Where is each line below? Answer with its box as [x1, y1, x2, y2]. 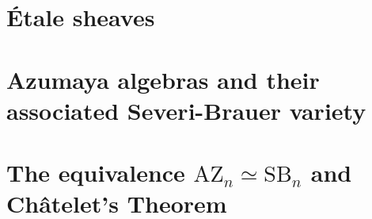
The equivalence [6, 156, 185, 189]
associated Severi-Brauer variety [6, 94, 366, 126]
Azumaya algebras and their [6, 63, 320, 95]
